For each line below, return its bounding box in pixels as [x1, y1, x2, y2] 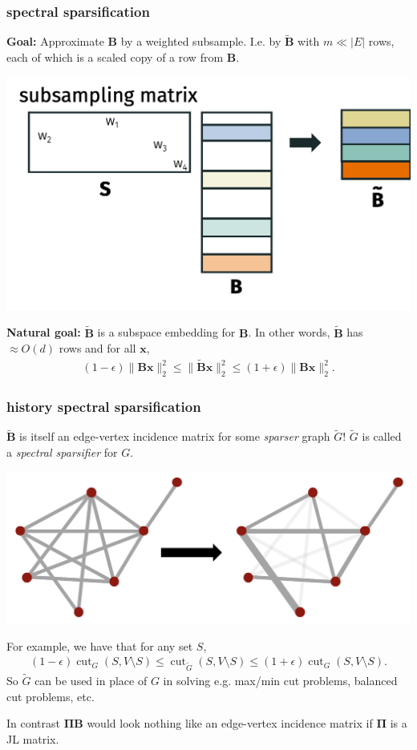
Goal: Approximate [6, 33, 104, 50]
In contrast [6, 715, 61, 732]
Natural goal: [6, 324, 81, 341]
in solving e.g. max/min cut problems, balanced [163, 672, 398, 689]
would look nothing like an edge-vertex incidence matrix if [87, 715, 373, 732]
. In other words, [248, 324, 330, 341]
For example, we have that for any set [6, 637, 193, 654]
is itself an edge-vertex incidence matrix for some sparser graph [19, 428, 330, 445]
